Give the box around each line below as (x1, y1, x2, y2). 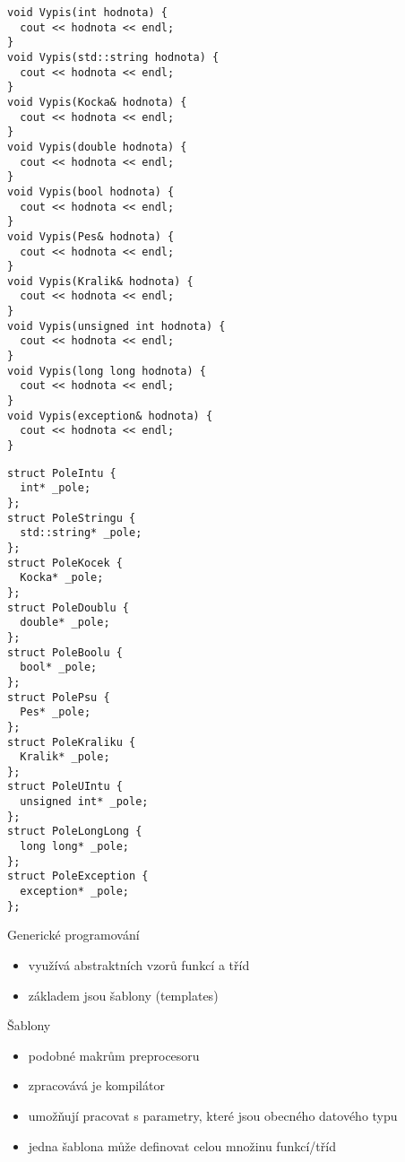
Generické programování (7, 925, 140, 944)
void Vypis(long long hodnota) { (7, 364, 206, 377)
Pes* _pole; (20, 706, 91, 719)
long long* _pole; (20, 840, 130, 854)
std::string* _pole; (20, 526, 142, 540)
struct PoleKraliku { (7, 735, 136, 749)
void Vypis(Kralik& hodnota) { (7, 274, 194, 288)
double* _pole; (20, 616, 110, 629)
